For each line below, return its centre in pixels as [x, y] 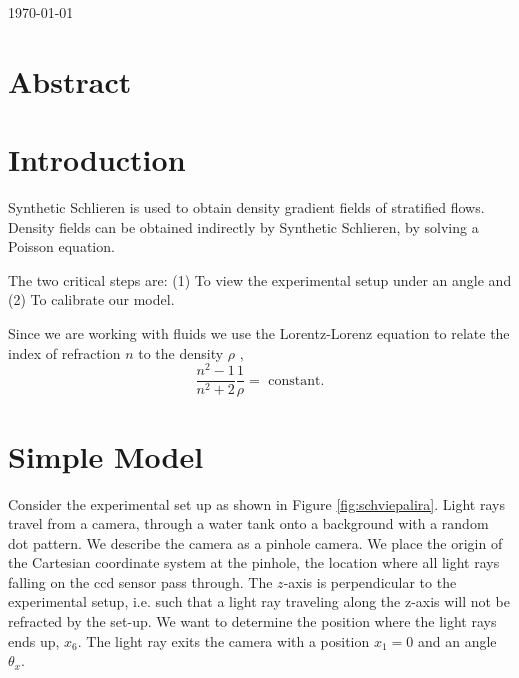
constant [294, 380]
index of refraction [64, 352]
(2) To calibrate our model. [91, 299]
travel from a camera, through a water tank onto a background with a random [248, 523]
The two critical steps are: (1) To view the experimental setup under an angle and [260, 279]
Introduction [97, 159]
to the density [181, 352]
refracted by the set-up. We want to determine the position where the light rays [252, 621]
